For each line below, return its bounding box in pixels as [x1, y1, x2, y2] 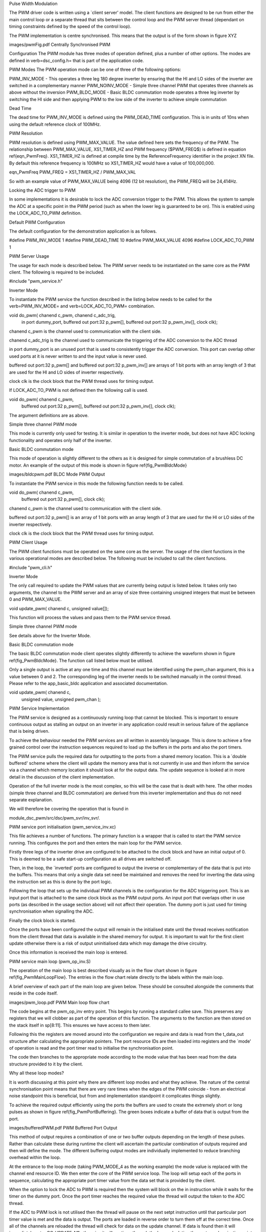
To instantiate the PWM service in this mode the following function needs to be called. [9, 480, 184, 486]
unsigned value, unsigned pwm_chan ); [21, 696, 101, 702]
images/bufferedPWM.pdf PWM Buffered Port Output [9, 1125, 118, 1130]
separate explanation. [9, 796, 53, 803]
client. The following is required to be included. [9, 269, 104, 275]
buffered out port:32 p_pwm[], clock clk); [21, 496, 105, 502]
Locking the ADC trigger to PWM [9, 187, 76, 193]
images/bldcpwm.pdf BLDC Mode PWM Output [9, 471, 105, 478]
